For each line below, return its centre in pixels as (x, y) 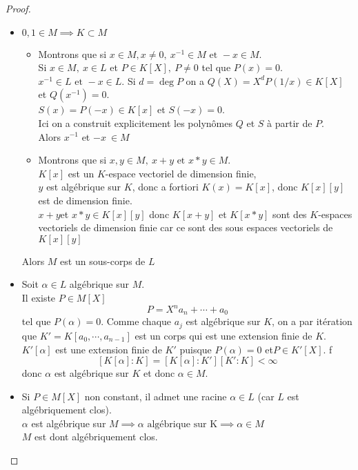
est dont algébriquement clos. (96, 437)
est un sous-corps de (103, 261)
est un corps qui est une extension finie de (223, 335)
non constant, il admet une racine (156, 396)
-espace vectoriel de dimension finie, (181, 173)
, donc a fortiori (165, 187)
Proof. (18, 8)
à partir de (290, 123)
